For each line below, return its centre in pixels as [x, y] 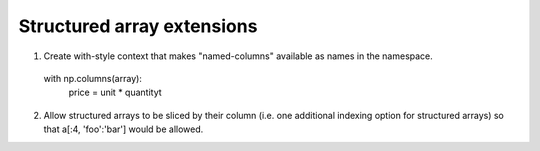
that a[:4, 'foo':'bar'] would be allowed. [123, 129]
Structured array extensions [138, 26]
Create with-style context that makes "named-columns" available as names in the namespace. [238, 56]
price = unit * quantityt [115, 92]
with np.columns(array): [92, 78]
